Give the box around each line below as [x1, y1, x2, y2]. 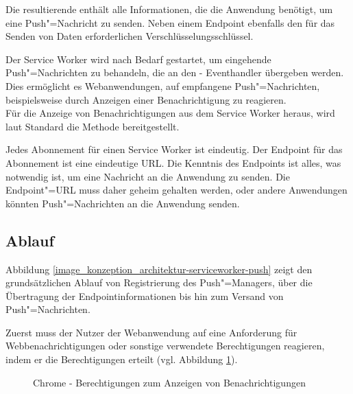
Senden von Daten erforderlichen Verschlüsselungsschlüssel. [5, 29, 254, 43]
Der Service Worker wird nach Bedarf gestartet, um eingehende [5, 51, 271, 66]
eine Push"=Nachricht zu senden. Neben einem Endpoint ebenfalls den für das [5, 15, 335, 30]
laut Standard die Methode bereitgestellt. [5, 119, 180, 133]
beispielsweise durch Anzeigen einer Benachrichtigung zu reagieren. [5, 92, 287, 106]
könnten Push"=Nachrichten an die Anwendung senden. [5, 196, 240, 210]
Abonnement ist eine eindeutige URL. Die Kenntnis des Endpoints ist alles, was [5, 155, 341, 170]
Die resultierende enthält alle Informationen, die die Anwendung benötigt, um [5, 2, 333, 16]
